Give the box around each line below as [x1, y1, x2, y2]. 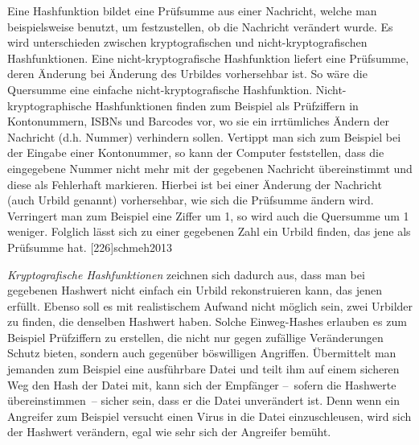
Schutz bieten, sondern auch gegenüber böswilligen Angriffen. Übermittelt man [7, 344, 396, 361]
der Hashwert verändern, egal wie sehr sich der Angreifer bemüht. [7, 423, 331, 440]
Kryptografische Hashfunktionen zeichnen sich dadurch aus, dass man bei [7, 266, 365, 282]
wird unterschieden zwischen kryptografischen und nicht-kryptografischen [7, 34, 368, 51]
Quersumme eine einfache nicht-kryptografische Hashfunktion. [7, 80, 313, 97]
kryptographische [7, 97, 92, 113]
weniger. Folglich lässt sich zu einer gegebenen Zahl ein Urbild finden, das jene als [7, 223, 411, 240]
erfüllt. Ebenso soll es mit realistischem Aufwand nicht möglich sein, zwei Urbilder [7, 297, 413, 314]
